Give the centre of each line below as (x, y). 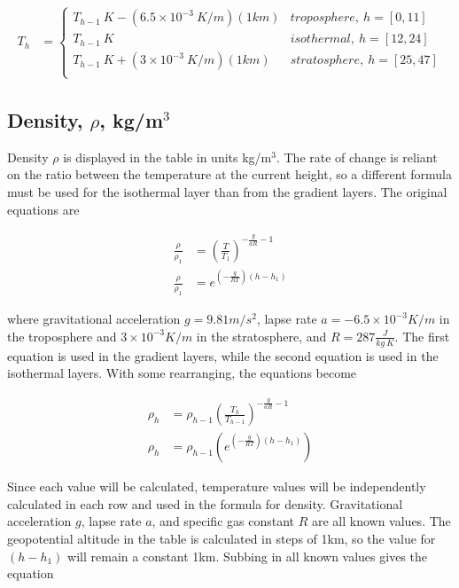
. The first (422, 336)
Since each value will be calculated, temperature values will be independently (217, 486)
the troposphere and (62, 336)
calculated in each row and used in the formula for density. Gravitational (205, 503)
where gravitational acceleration (94, 319)
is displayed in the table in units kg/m (167, 157)
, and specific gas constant (223, 521)
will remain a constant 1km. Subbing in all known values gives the (247, 556)
